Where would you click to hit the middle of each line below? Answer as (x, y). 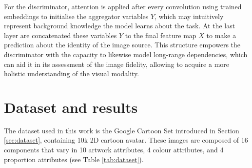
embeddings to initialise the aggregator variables (76, 16)
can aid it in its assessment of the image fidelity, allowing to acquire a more (117, 64)
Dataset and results (71, 107)
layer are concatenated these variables (60, 35)
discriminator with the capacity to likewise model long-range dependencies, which (126, 54)
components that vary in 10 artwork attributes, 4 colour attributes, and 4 (114, 150)
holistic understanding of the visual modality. (72, 73)
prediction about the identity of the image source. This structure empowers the (122, 45)
